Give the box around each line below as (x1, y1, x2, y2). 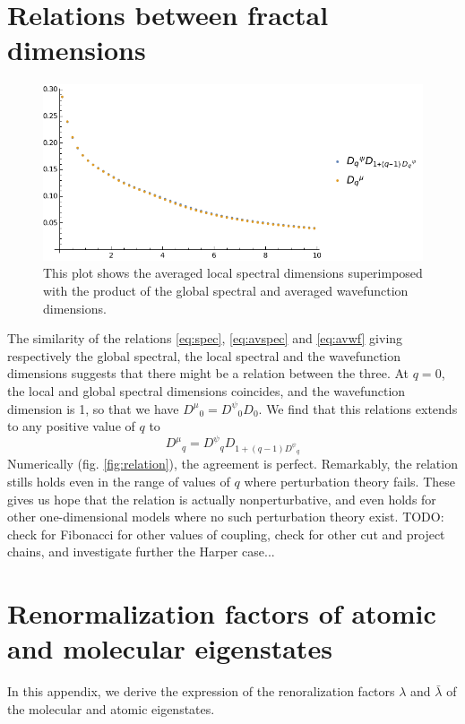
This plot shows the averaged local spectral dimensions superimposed (43, 263, 423, 282)
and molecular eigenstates (7, 630, 332, 667)
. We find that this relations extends (258, 399, 458, 418)
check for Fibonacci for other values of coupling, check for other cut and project (7, 524, 445, 543)
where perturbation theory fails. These (244, 471, 456, 490)
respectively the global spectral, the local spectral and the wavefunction (7, 346, 401, 365)
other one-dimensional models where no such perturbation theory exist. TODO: (7, 507, 444, 526)
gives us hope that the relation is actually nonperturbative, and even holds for (7, 489, 436, 508)
